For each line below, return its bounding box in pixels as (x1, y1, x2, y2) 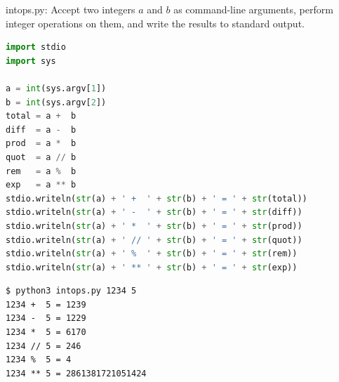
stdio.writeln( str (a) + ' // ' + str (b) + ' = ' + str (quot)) (6, 235, 303, 245)
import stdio (6, 42, 66, 53)
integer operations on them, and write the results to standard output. (6, 15, 305, 30)
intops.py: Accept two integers (6, 2, 135, 16)
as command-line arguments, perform (173, 2, 333, 16)
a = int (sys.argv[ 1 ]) (6, 83, 107, 93)
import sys (6, 55, 56, 66)
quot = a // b (6, 152, 77, 162)
